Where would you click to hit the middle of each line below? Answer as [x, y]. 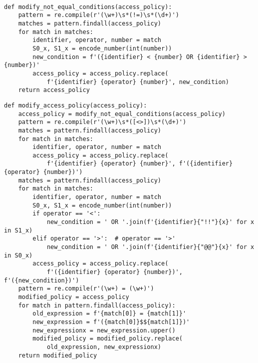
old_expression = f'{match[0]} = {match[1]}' [110, 314]
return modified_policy [58, 355]
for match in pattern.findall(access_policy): [97, 305]
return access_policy [54, 90]
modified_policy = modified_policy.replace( [108, 339]
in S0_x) [18, 255]
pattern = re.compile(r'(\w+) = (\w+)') [86, 289]
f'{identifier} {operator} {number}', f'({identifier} [140, 164]
